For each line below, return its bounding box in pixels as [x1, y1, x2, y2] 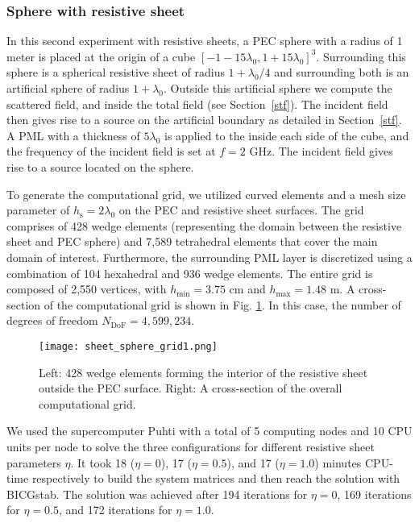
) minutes [314, 454, 362, 471]
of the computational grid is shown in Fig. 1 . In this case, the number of [44, 296, 401, 313]
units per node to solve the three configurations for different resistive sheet [6, 438, 375, 455]
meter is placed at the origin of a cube [6, 48, 196, 64]
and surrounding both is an [274, 64, 409, 81]
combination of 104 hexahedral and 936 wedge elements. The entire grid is [6, 264, 373, 281]
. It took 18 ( [70, 454, 135, 471]
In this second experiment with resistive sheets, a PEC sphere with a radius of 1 [6, 32, 403, 49]
